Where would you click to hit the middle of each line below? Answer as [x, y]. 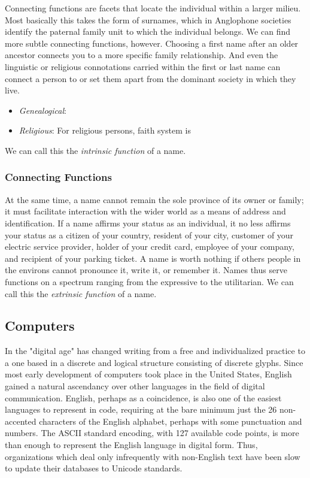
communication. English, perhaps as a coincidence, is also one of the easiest [143, 397]
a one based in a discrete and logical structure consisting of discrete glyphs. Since [154, 362]
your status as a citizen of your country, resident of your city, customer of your [149, 235]
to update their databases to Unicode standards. [94, 468]
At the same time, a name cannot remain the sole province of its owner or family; [154, 199]
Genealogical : [42, 110]
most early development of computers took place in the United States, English [148, 374]
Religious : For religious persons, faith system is [105, 130]
